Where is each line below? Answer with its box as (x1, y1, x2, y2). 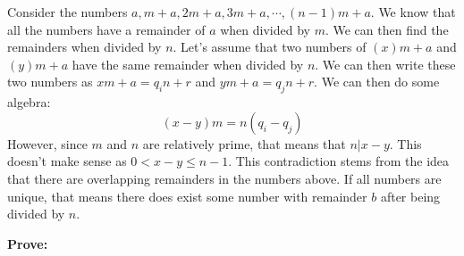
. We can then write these (315, 54, 456, 73)
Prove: (7, 234, 48, 252)
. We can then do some (314, 72, 440, 91)
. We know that (370, 3, 456, 21)
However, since (7, 134, 88, 153)
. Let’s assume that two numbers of (173, 37, 367, 56)
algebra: (7, 93, 51, 111)
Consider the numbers (7, 3, 128, 21)
